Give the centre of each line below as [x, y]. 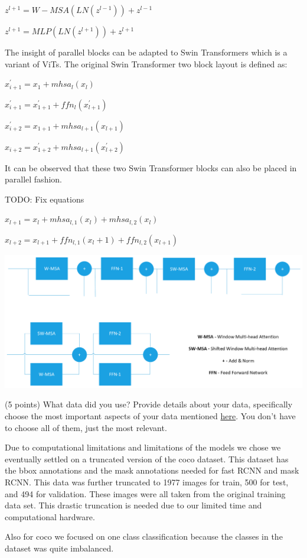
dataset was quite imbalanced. [59, 548]
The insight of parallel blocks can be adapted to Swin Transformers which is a [146, 52]
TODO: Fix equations [45, 199]
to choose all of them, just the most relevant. [86, 427]
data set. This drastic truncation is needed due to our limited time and [133, 505]
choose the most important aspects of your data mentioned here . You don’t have [150, 415]
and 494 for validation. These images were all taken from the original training [145, 493]
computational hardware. [50, 516]
